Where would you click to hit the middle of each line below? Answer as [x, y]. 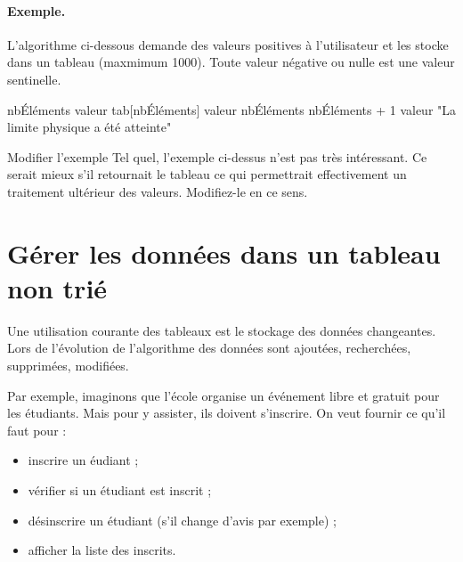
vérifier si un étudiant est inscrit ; [120, 490]
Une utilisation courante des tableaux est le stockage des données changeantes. [222, 330]
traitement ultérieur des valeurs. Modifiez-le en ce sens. [158, 191]
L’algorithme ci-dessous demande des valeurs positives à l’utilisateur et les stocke [228, 44]
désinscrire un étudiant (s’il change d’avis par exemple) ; [182, 520]
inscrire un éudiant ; [83, 460]
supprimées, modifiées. [68, 366]
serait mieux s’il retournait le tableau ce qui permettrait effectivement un [207, 174]
